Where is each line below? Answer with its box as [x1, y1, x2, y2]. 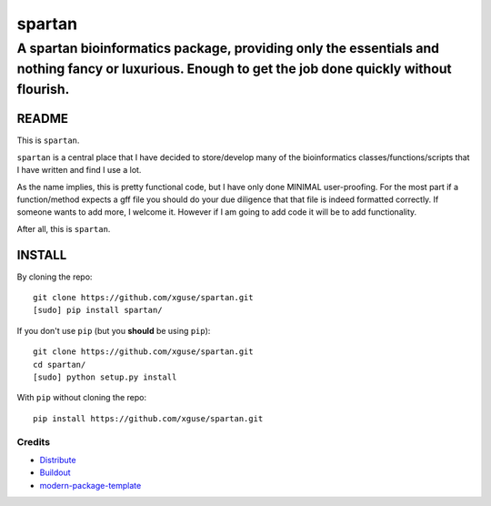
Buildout [39, 467, 72, 478]
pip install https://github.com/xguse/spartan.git [33, 413, 264, 423]
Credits [16, 435, 50, 448]
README [16, 111, 68, 126]
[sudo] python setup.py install [33, 372, 177, 382]
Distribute [39, 454, 76, 465]
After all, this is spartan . [16, 223, 111, 234]
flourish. [16, 81, 70, 97]
